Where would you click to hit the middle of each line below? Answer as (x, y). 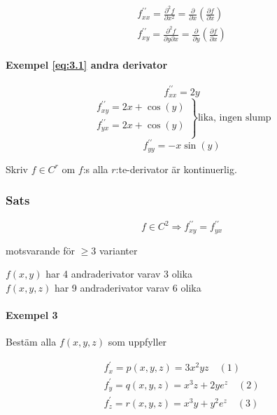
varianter (118, 250)
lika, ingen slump (234, 118)
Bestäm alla (31, 342)
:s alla (95, 169)
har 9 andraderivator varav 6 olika (128, 287)
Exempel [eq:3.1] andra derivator (87, 65)
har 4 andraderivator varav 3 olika (119, 274)
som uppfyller (137, 342)
